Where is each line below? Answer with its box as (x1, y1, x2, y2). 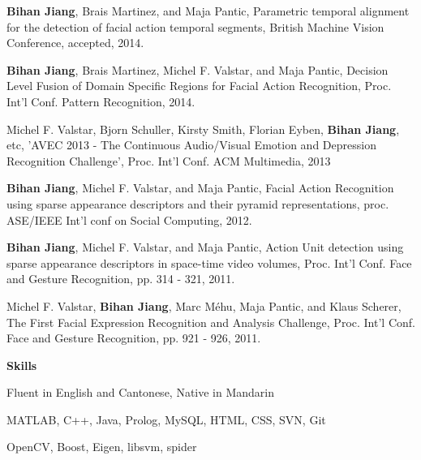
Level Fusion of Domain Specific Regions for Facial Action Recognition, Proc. (6, 77, 392, 94)
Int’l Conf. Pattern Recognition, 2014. (6, 92, 195, 110)
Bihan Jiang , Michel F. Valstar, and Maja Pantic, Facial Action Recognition (6, 179, 394, 196)
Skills (6, 356, 37, 373)
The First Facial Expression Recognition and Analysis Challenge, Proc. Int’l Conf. (6, 313, 415, 330)
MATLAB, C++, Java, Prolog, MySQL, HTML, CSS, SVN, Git (6, 411, 326, 428)
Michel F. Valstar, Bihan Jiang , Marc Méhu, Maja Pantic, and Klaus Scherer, (6, 297, 402, 314)
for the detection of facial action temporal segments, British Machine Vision (6, 18, 384, 35)
